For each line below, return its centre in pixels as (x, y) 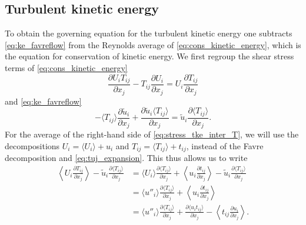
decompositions (32, 145)
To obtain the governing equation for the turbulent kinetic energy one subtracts (149, 33)
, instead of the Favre (225, 145)
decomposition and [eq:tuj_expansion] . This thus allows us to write (126, 158)
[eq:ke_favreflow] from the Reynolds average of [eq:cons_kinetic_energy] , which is (153, 44)
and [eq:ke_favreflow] (43, 101)
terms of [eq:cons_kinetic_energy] (66, 67)
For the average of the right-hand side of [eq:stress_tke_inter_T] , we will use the (152, 134)
